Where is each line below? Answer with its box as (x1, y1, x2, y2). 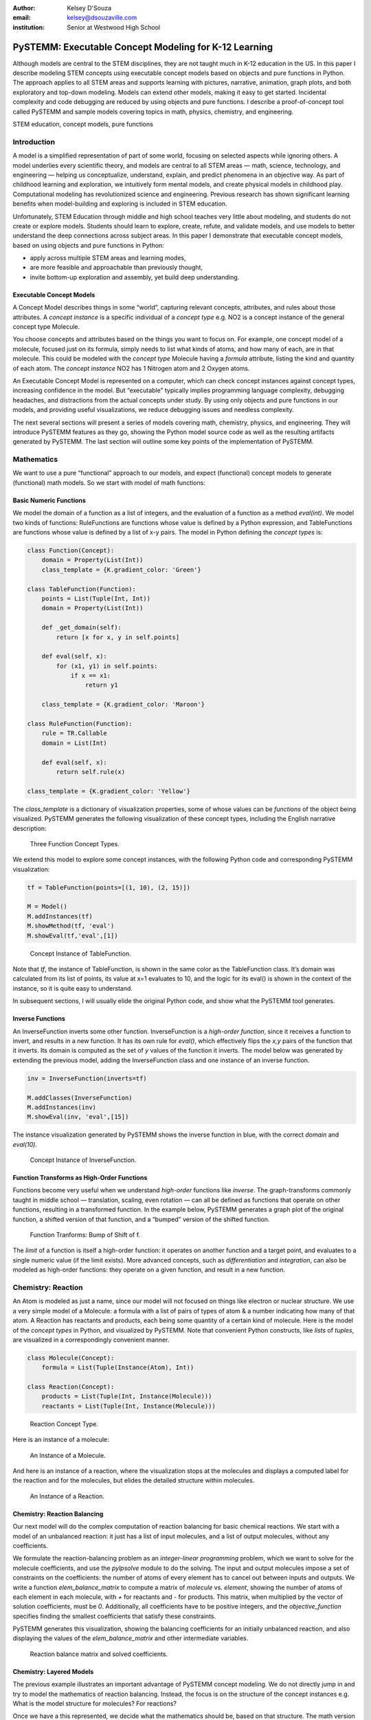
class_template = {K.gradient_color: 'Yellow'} (27, 787, 190, 795)
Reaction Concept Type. (30, 1419, 99, 1428)
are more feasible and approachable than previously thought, (30, 264, 203, 272)
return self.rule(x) (56, 768, 126, 775)
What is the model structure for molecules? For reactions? (12, 1699, 177, 1708)
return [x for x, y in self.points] (56, 633, 180, 641)
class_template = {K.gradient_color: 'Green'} (41, 566, 202, 574)
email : (12, 14, 31, 22)
